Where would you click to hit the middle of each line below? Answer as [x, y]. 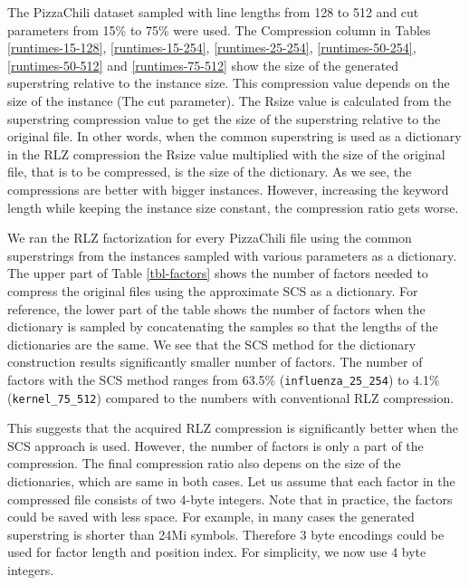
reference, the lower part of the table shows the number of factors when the [216, 308]
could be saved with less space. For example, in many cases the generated [211, 517]
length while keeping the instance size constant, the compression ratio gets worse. [233, 207]
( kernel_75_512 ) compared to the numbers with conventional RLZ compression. [231, 397]
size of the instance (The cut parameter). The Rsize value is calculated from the [230, 100]
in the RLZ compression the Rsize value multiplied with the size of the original [226, 153]
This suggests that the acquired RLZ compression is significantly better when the [233, 428]
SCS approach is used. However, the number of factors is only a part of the [215, 445]
